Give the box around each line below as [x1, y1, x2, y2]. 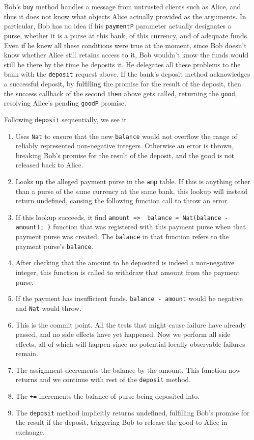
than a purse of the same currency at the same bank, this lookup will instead [15, 186, 248, 196]
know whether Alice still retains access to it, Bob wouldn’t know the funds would [4, 50, 249, 60]
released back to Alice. [15, 160, 84, 170]
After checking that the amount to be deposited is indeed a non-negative [15, 257, 234, 268]
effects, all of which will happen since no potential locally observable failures [15, 338, 245, 349]
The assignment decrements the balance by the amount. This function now [15, 364, 241, 375]
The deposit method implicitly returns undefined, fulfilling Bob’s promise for [15, 407, 250, 417]
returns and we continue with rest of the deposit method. [15, 374, 191, 385]
